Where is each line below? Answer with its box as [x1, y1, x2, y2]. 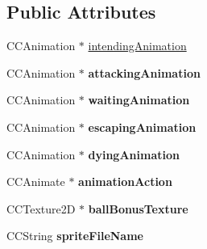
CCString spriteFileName [6, 227, 143, 244]
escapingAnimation [88, 118, 197, 135]
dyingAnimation [88, 146, 180, 162]
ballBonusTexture [88, 200, 188, 217]
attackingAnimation [88, 64, 201, 81]
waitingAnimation [88, 91, 190, 108]
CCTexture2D [6, 200, 76, 217]
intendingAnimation [88, 37, 187, 54]
